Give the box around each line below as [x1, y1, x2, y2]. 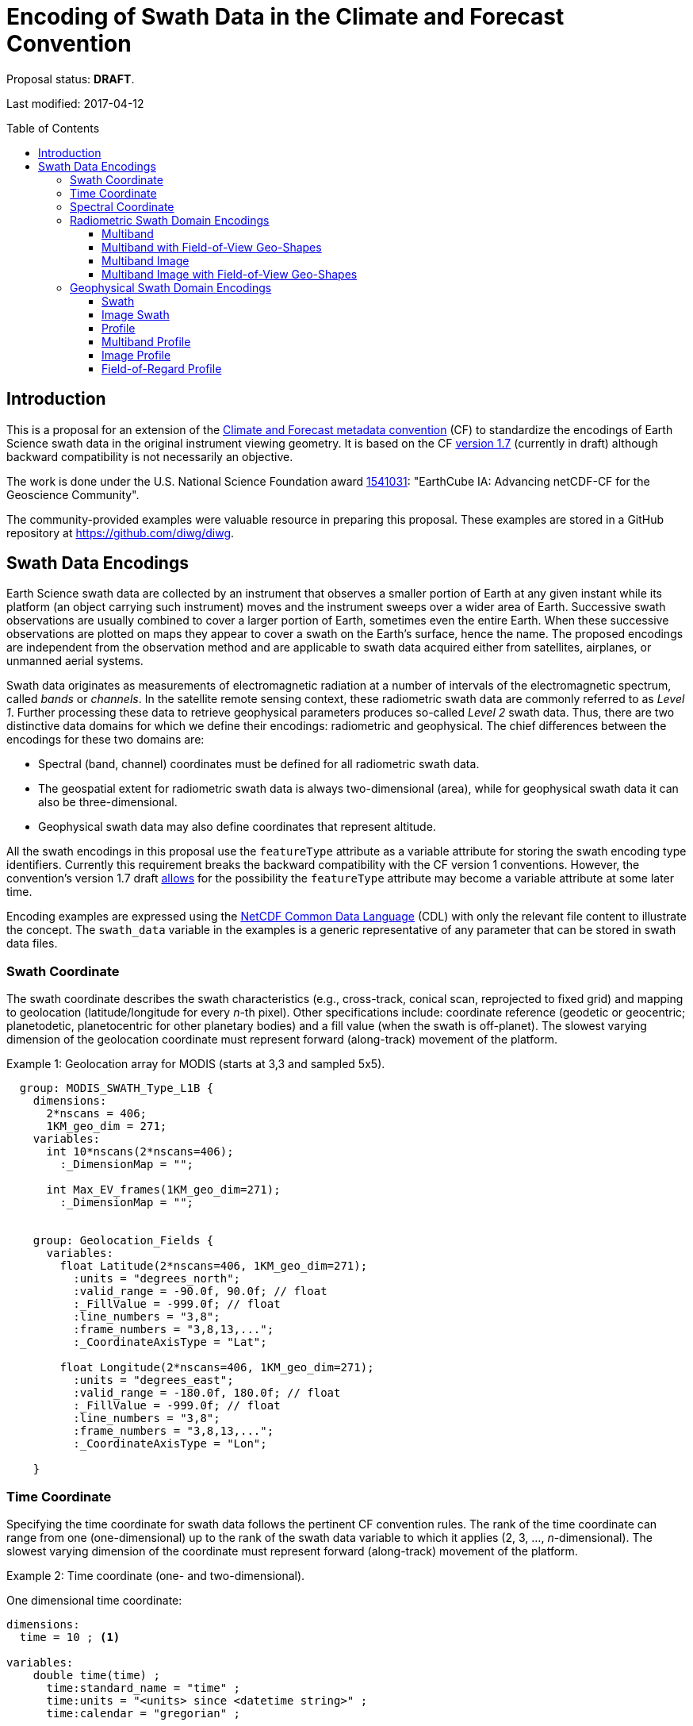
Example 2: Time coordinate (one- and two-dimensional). [6, 1568, 305, 1582]
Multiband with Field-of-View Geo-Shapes [101, 240, 322, 254]
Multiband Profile [101, 334, 191, 348]
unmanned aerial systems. [6, 654, 144, 668]
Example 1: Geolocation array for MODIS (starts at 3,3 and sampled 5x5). [6, 1057, 385, 1071]
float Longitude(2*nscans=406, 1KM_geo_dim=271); [59, 1361, 374, 1374]
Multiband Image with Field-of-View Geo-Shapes [101, 267, 358, 281]
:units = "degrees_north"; [73, 1272, 241, 1286]
